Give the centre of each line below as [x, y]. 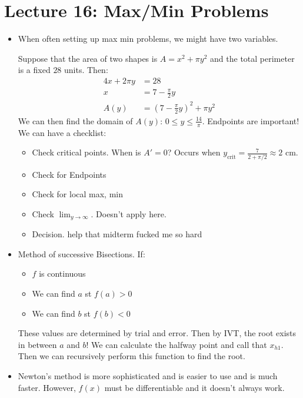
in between [37, 344]
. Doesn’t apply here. [129, 213]
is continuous [62, 273]
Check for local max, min [78, 194]
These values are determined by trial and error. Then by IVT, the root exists [157, 333]
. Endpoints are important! [251, 120]
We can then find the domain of [75, 120]
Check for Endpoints [69, 174]
